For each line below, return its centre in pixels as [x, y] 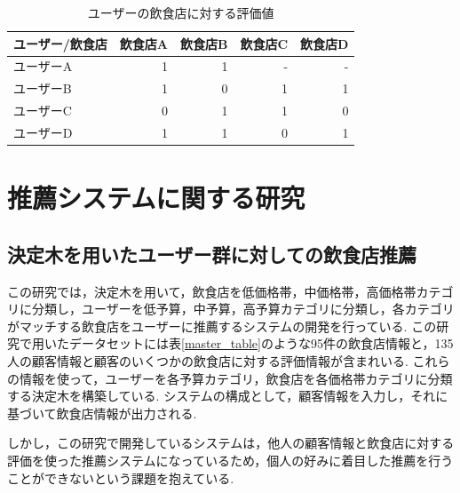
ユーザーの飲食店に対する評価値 [181, 12]
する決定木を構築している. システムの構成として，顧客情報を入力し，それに [228, 396]
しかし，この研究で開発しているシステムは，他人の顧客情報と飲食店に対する [231, 443]
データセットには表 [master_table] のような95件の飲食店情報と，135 [261, 343]
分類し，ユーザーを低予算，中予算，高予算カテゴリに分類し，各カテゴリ [243, 309]
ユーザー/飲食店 [60, 43]
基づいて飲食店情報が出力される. [102, 413]
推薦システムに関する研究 [156, 198]
